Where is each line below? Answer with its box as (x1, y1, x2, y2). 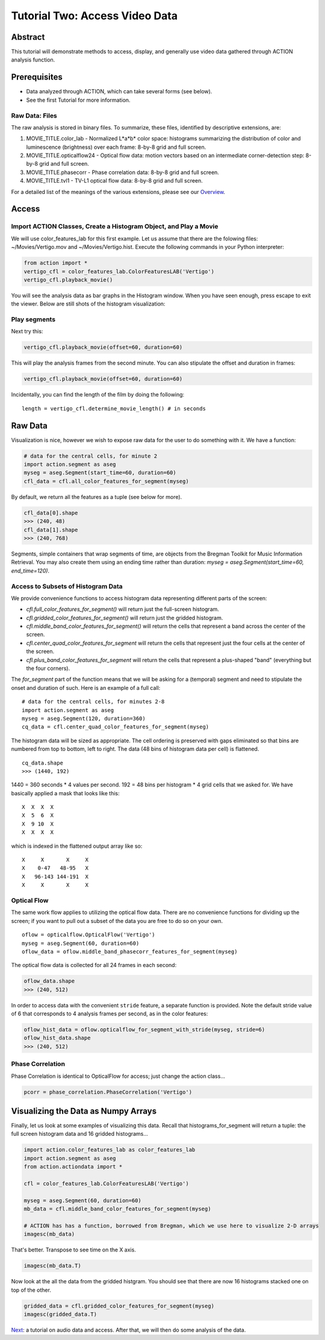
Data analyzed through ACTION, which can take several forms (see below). (26, 88, 212, 95)
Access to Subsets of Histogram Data (11, 582, 123, 590)
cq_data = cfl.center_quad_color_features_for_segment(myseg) (22, 724, 209, 730)
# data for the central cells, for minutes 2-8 (22, 698, 165, 705)
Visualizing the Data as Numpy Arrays (11, 1106, 156, 1116)
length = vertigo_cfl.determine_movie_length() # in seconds (22, 405, 206, 412)
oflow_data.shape (23, 978, 75, 985)
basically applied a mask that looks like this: (11, 789, 120, 797)
